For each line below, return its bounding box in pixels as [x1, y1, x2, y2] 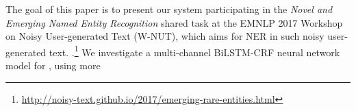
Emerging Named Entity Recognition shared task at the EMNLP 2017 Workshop [5, 15, 343, 29]
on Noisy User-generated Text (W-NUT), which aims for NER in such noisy [5, 29, 325, 43]
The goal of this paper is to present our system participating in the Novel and [5, 2, 333, 16]
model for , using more [5, 58, 101, 73]
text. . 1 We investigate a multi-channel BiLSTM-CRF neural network [49, 42, 340, 59]
